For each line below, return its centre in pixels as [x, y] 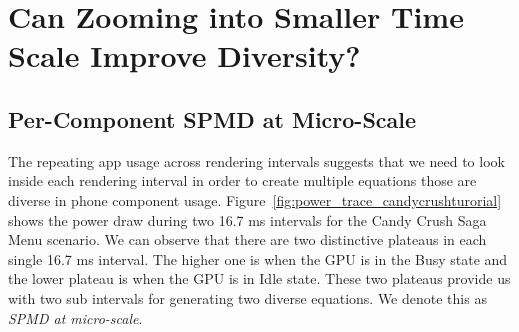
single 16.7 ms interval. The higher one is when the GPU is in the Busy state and [258, 258]
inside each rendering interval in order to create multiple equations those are [242, 180]
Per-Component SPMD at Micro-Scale [212, 118]
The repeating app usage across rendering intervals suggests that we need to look [256, 160]
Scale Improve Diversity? [184, 55]
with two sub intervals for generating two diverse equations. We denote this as [247, 297]
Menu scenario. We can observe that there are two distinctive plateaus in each [247, 239]
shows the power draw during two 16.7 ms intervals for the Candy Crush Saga [247, 219]
